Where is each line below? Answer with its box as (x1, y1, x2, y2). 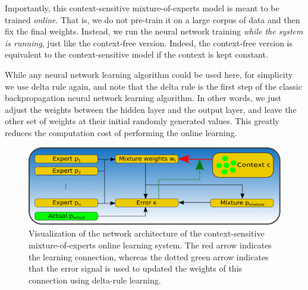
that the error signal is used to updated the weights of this (29, 262, 243, 275)
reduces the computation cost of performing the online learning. (5, 126, 237, 138)
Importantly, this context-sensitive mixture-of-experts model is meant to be (5, 2, 279, 14)
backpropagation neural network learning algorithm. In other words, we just (5, 92, 282, 104)
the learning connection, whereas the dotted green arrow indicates (29, 250, 269, 263)
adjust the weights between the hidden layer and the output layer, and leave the (5, 103, 297, 115)
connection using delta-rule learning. (29, 273, 161, 286)
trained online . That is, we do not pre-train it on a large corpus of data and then (5, 13, 300, 26)
